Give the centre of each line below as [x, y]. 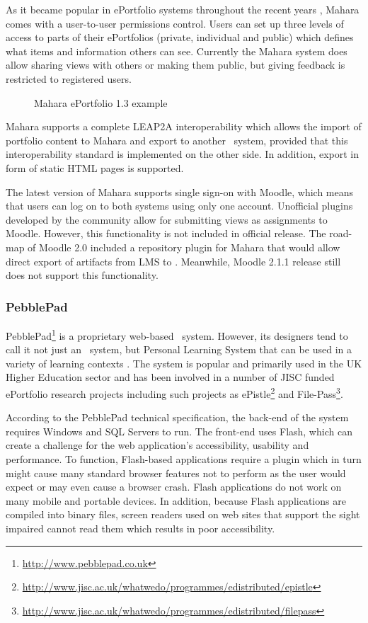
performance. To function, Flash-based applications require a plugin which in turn [184, 458]
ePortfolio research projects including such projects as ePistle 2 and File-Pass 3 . [174, 392]
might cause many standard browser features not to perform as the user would [176, 473]
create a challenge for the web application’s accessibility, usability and [157, 445]
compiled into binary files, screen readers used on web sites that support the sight [183, 514]
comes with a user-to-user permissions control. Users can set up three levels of [175, 23]
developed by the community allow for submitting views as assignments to [167, 219]
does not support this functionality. [82, 275]
